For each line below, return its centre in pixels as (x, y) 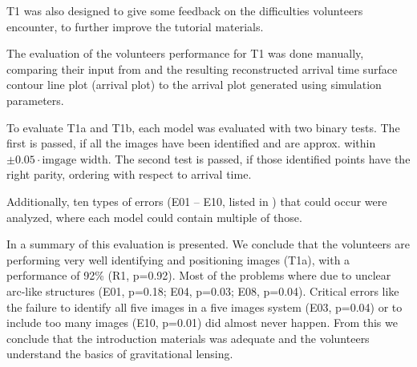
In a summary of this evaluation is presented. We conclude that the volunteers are (208, 244)
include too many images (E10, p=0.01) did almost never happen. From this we (202, 323)
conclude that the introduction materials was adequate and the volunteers (188, 338)
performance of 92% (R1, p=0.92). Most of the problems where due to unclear (199, 275)
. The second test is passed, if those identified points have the (259, 158)
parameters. (35, 100)
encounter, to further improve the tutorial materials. (135, 26)
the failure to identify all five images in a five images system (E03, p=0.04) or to (204, 307)
